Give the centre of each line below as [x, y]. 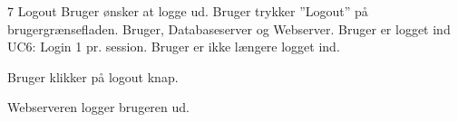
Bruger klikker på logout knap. [93, 76]
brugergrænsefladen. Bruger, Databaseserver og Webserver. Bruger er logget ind [229, 28]
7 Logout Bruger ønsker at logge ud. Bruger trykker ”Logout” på [188, 11]
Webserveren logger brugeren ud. [98, 107]
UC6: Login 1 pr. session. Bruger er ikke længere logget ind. [174, 47]
